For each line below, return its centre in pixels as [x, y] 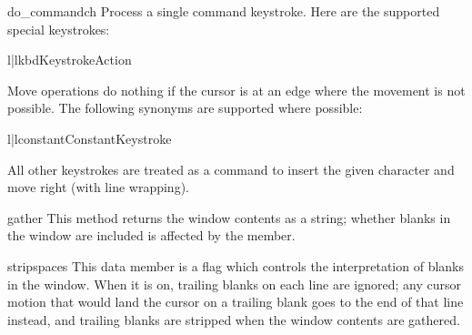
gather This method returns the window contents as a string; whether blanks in [229, 217]
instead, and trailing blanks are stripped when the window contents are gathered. [234, 319]
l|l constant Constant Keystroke [90, 138]
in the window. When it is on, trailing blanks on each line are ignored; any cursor [235, 284]
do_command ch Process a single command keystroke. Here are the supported [224, 11]
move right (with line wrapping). [98, 187]
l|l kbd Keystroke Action [70, 60]
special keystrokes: [59, 29]
